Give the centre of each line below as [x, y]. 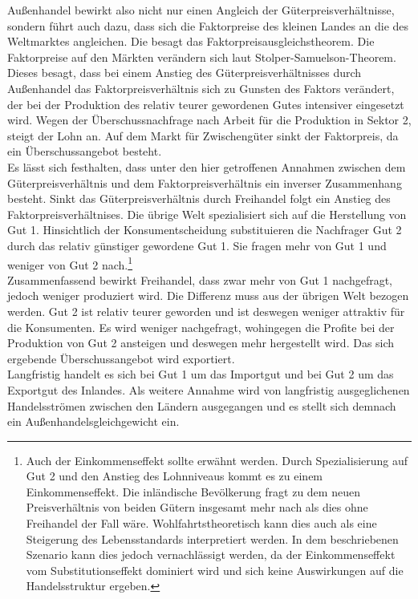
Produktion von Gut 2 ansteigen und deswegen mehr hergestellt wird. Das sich [201, 343]
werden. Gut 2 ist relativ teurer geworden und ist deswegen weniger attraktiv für [206, 311]
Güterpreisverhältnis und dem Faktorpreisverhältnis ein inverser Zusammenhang [205, 182]
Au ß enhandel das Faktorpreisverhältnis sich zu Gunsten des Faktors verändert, [201, 88]
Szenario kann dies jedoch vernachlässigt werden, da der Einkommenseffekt [211, 554]
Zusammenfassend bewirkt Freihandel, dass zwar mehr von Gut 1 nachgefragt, [200, 279]
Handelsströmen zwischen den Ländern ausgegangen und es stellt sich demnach [202, 405]
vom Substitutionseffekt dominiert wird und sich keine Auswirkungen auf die [215, 570]
